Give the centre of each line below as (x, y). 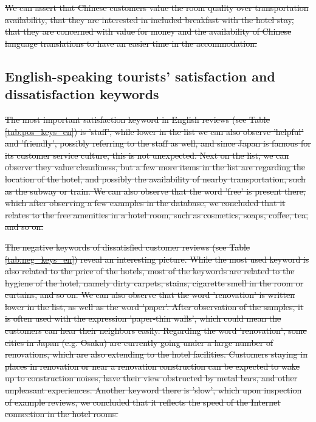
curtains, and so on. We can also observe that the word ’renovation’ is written (150, 295)
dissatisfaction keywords (82, 94)
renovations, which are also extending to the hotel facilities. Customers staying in (156, 354)
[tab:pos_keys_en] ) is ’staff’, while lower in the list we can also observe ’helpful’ (154, 131)
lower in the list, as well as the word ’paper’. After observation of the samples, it (154, 306)
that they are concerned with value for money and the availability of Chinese (148, 31)
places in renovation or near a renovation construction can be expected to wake (152, 366)
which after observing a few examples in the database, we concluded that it (145, 203)
